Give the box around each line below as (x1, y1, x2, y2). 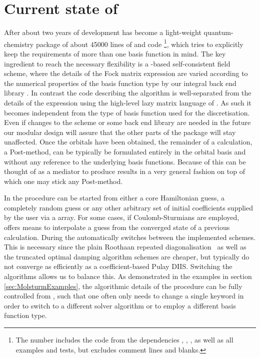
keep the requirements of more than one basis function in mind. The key (4, 48, 226, 58)
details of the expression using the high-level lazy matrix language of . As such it (4, 97, 251, 107)
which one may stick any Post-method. (4, 175, 123, 186)
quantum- (203, 27, 233, 37)
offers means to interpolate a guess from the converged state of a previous (4, 222, 230, 232)
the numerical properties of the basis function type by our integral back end (4, 77, 236, 88)
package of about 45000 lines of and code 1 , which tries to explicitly (35, 37, 243, 49)
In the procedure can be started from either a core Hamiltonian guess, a (4, 192, 225, 203)
